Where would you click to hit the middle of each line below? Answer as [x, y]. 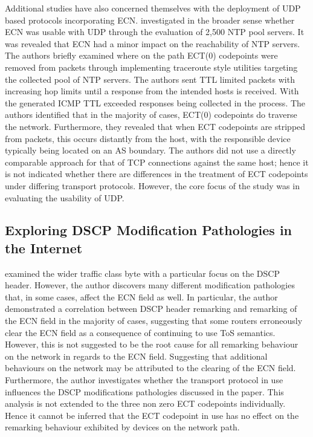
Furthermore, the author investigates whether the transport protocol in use [144, 380]
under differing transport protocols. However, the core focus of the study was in [152, 185]
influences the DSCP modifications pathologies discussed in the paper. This [144, 391]
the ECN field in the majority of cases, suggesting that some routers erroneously [154, 321]
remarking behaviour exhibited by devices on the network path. [122, 427]
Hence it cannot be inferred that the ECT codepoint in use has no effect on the [152, 415]
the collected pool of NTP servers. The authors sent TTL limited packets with [150, 79]
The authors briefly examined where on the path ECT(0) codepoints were [141, 55]
